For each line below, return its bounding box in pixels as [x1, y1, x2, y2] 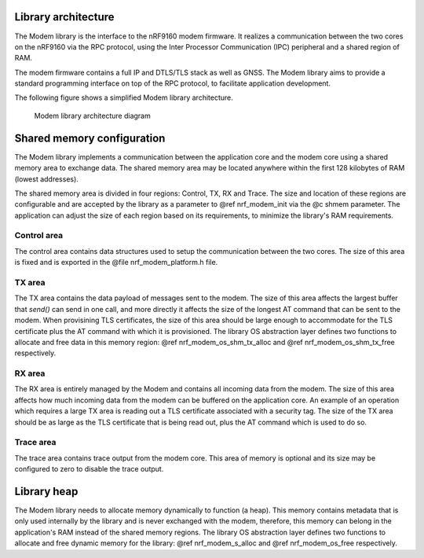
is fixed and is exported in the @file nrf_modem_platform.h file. [14, 258, 218, 267]
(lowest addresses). [14, 174, 79, 184]
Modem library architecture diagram [34, 111, 151, 120]
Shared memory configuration [14, 131, 166, 145]
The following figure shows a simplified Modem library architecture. [14, 93, 233, 102]
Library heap [14, 485, 79, 498]
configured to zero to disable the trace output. [14, 464, 164, 474]
